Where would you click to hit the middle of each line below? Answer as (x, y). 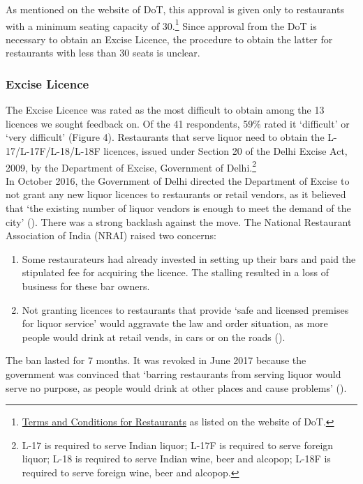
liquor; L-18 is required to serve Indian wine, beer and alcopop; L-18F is (176, 459)
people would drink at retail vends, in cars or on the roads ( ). (154, 336)
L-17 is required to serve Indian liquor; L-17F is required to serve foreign (178, 445)
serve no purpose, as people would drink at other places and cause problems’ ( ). (176, 387)
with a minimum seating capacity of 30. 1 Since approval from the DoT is (161, 24)
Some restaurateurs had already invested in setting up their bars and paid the (189, 258)
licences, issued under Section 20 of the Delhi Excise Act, (225, 151)
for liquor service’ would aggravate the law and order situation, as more (175, 323)
